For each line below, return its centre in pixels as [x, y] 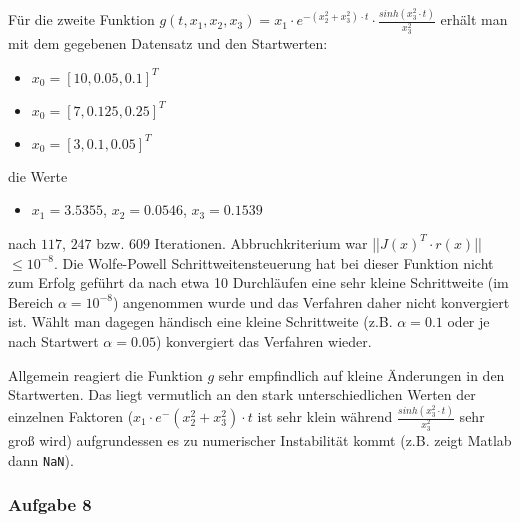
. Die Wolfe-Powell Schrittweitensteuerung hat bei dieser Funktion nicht [273, 262]
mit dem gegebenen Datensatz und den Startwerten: [168, 43]
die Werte [38, 175]
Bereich [31, 301]
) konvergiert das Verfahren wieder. [263, 340]
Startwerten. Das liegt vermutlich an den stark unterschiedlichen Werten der [242, 394]
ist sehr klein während [325, 416]
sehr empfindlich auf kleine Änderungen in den [361, 374]
